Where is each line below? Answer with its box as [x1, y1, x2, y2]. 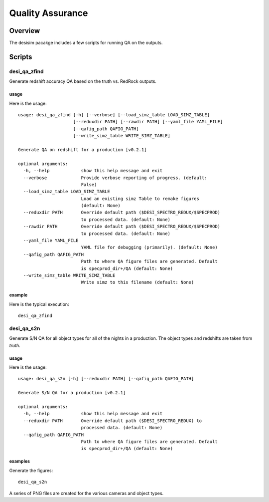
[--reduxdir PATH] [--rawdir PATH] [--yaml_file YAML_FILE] [73, 119, 223, 125]
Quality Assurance [9, 7, 88, 18]
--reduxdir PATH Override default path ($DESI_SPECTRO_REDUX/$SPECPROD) [23, 210, 221, 216]
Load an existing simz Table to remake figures [81, 196, 199, 202]
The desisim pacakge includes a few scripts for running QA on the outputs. [9, 40, 163, 46]
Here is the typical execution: [9, 301, 69, 307]
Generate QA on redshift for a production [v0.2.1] [18, 147, 147, 152]
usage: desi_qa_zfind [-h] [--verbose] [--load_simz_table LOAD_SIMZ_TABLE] [18, 112, 210, 117]
